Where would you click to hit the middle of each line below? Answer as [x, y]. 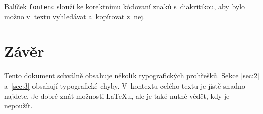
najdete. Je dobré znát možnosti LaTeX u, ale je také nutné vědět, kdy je [117, 95]
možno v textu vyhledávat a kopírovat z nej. [75, 16]
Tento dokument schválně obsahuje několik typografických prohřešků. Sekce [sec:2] [132, 76]
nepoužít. [19, 106]
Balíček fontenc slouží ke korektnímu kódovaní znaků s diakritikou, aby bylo [125, 6]
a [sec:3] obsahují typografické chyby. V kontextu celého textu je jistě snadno [125, 85]
